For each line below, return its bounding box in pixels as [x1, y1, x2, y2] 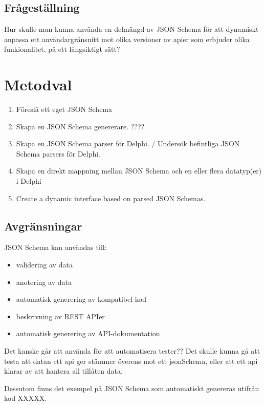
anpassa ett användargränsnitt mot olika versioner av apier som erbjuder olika [4, 33, 250, 44]
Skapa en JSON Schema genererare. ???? [16, 121, 145, 131]
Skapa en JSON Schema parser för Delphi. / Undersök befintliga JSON [16, 138, 240, 149]
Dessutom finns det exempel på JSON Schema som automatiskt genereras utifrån [4, 382, 259, 393]
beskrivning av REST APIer [16, 311, 105, 321]
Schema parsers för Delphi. [16, 148, 100, 159]
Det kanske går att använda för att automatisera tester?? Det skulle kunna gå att [4, 345, 260, 356]
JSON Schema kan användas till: [4, 242, 107, 253]
